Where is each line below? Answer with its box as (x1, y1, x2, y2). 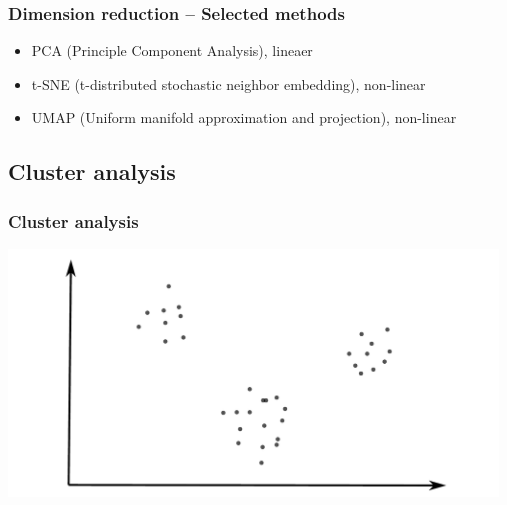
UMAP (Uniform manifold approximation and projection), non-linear (31, 107, 457, 128)
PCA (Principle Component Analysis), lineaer (31, 40, 313, 61)
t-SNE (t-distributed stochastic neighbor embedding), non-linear (31, 73, 426, 94)
